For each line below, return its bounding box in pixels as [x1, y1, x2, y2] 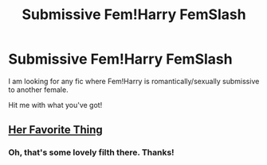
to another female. [8, 85, 69, 94]
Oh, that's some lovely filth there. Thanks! [8, 147, 175, 158]
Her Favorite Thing [8, 123, 104, 136]
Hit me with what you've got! [8, 100, 103, 109]
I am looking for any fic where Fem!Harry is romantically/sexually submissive [8, 76, 260, 86]
